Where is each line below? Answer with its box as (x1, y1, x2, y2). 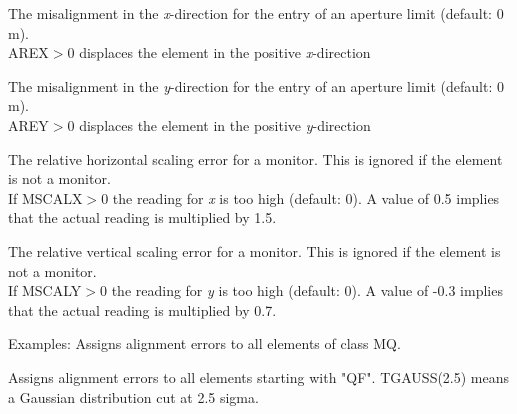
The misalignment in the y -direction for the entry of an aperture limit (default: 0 (8, 75, 504, 96)
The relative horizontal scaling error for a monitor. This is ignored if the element (8, 148, 503, 169)
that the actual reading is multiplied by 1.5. (8, 207, 277, 228)
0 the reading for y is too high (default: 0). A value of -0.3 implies (99, 280, 503, 301)
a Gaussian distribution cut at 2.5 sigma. (8, 386, 259, 407)
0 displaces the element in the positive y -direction (67, 114, 371, 135)
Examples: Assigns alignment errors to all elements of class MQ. (8, 333, 401, 354)
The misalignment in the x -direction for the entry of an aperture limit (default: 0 (8, 3, 504, 23)
